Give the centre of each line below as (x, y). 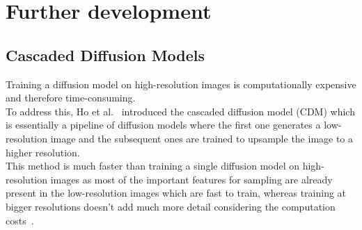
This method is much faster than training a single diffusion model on (153, 166)
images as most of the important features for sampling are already (191, 179)
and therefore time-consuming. (71, 98)
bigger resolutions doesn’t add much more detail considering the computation (171, 206)
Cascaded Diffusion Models (105, 55)
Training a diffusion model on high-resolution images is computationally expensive (181, 84)
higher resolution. (43, 152)
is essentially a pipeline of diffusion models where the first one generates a (163, 125)
